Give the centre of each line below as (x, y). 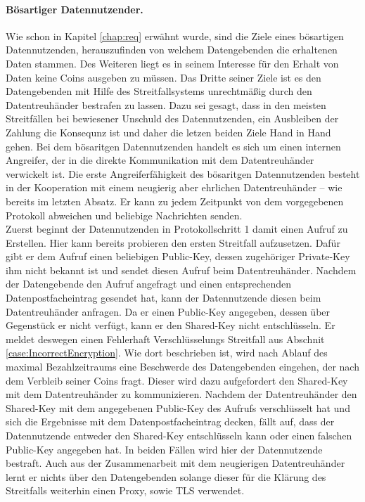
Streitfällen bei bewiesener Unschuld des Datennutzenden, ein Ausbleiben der (172, 118)
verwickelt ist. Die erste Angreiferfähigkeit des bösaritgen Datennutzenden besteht (183, 173)
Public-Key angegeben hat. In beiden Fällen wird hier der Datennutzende (164, 449)
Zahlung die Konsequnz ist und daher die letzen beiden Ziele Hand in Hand (168, 132)
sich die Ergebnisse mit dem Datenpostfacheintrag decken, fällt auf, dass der (170, 421)
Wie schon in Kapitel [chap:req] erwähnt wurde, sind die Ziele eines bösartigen (175, 36)
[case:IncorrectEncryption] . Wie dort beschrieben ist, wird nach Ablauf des (167, 353)
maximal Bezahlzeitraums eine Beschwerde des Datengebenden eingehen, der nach (182, 367)
